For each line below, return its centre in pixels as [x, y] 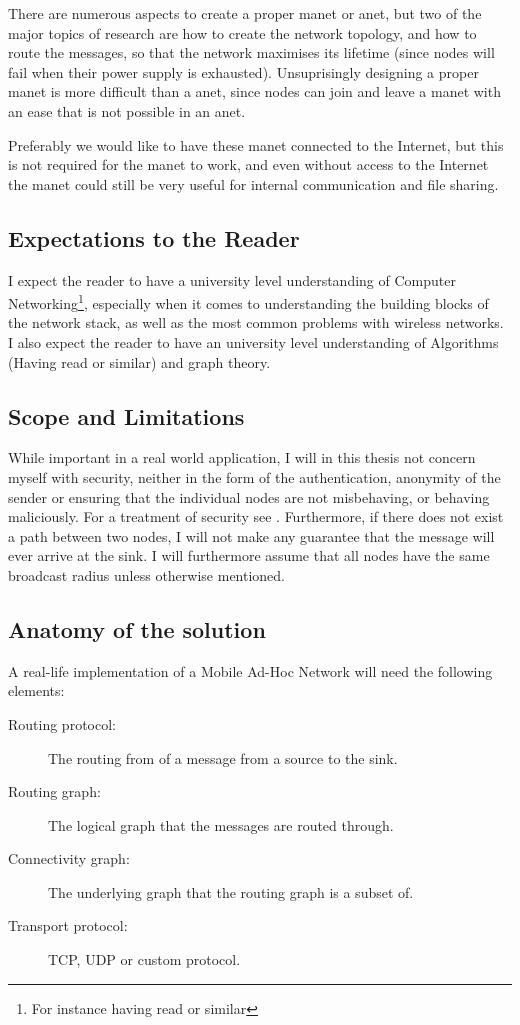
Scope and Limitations [126, 415]
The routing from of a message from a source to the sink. [223, 757]
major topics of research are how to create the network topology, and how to [242, 32]
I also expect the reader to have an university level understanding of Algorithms [253, 341]
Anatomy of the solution [137, 628]
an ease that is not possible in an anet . [127, 110]
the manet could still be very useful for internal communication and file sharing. [253, 183]
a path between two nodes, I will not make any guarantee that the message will [251, 535]
